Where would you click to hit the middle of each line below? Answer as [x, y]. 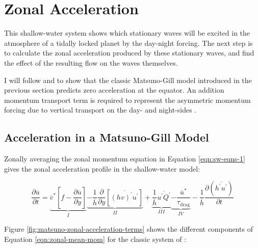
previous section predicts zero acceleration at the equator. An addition [114, 90]
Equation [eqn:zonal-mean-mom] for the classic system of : [95, 239]
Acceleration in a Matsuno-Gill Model [107, 137]
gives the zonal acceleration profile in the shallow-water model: [102, 168]
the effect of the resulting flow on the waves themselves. [91, 62]
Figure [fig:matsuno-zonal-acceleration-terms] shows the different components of [128, 229]
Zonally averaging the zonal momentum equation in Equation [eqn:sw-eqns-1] [125, 159]
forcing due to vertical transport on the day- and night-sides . [100, 110]
